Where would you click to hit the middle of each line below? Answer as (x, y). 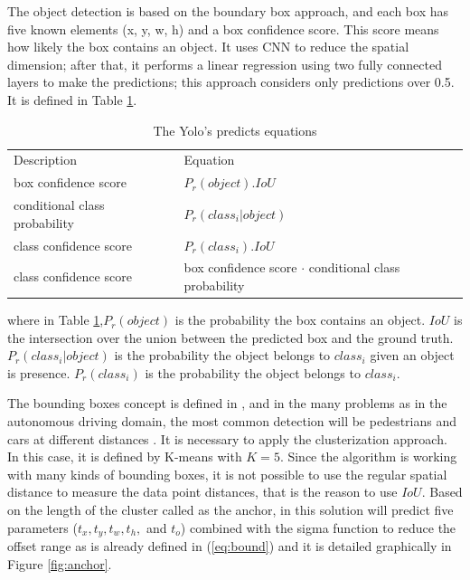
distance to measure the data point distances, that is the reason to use (202, 492)
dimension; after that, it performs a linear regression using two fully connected (225, 64)
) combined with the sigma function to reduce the (318, 527)
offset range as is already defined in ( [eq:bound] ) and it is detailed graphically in (230, 546)
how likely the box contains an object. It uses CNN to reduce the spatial (208, 47)
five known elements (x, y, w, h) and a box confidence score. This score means (223, 29)
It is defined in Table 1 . (72, 99)
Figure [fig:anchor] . (60, 563)
